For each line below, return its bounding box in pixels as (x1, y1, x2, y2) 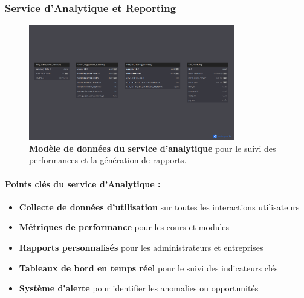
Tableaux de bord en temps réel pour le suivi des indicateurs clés (19, 261, 278, 274)
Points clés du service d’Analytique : (5, 177, 161, 190)
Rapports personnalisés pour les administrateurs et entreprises (19, 241, 264, 253)
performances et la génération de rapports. (29, 154, 187, 166)
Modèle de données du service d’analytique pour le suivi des (29, 141, 276, 154)
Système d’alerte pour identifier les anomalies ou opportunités (19, 282, 259, 294)
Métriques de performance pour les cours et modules (19, 221, 230, 233)
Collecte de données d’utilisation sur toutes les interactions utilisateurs (19, 200, 300, 213)
